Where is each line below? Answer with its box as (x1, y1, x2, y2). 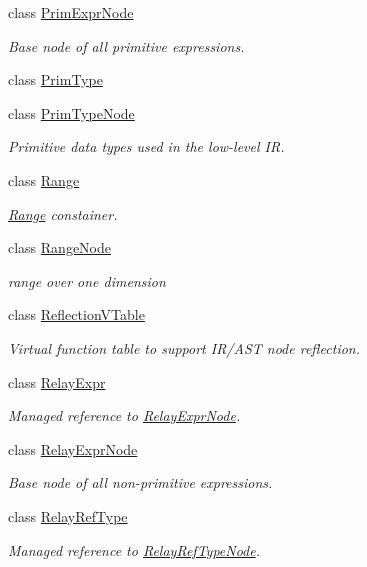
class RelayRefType (8, 505, 128, 526)
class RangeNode (8, 237, 112, 258)
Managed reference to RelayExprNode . (8, 405, 241, 426)
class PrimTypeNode (8, 102, 135, 123)
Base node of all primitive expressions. (8, 35, 245, 56)
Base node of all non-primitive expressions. (8, 472, 273, 493)
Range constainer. (8, 203, 118, 224)
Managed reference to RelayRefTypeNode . (8, 539, 261, 560)
